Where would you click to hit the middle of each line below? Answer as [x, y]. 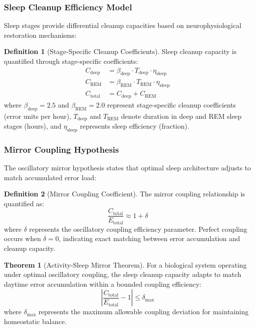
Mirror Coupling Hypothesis [61, 149]
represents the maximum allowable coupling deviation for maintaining [143, 312]
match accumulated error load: [50, 177]
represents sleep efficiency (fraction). [135, 125]
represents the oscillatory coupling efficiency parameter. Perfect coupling [138, 229]
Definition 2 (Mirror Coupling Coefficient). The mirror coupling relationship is [125, 194]
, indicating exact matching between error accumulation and [149, 238]
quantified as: [24, 203]
